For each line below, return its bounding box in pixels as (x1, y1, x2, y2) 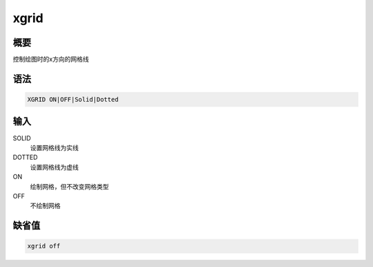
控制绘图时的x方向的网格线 (12, 55, 89, 64)
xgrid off (27, 242, 61, 250)
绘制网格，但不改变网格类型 (30, 182, 109, 190)
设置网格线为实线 (30, 143, 79, 151)
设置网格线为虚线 (30, 163, 79, 171)
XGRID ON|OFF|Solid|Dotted (27, 95, 119, 104)
